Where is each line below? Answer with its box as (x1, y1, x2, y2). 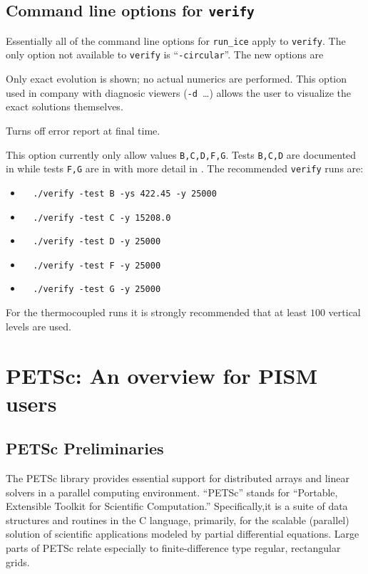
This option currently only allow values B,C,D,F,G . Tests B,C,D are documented (6, 147, 357, 162)
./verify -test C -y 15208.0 (33, 212, 171, 223)
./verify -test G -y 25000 (33, 284, 161, 295)
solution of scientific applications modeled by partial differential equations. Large (6, 526, 359, 541)
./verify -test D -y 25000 (33, 236, 161, 247)
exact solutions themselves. (6, 99, 123, 114)
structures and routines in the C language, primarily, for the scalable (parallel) (6, 512, 349, 527)
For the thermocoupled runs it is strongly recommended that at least (6, 305, 307, 320)
